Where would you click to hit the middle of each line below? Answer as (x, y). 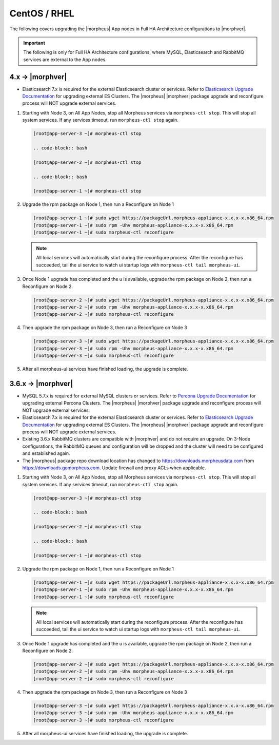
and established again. (46, 453)
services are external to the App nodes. (65, 60)
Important (34, 43)
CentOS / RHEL (42, 13)
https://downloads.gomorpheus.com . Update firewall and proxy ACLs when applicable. (114, 468)
